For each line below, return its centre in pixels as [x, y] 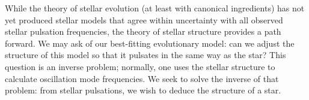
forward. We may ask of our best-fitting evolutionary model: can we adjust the [150, 43]
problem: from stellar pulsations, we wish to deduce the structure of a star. [143, 90]
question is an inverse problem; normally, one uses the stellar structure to [140, 66]
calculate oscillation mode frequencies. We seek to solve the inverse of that [142, 78]
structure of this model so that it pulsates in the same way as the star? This [145, 55]
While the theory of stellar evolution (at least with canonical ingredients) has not [155, 8]
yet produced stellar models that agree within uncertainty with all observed [144, 19]
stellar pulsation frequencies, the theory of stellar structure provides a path [143, 31]
